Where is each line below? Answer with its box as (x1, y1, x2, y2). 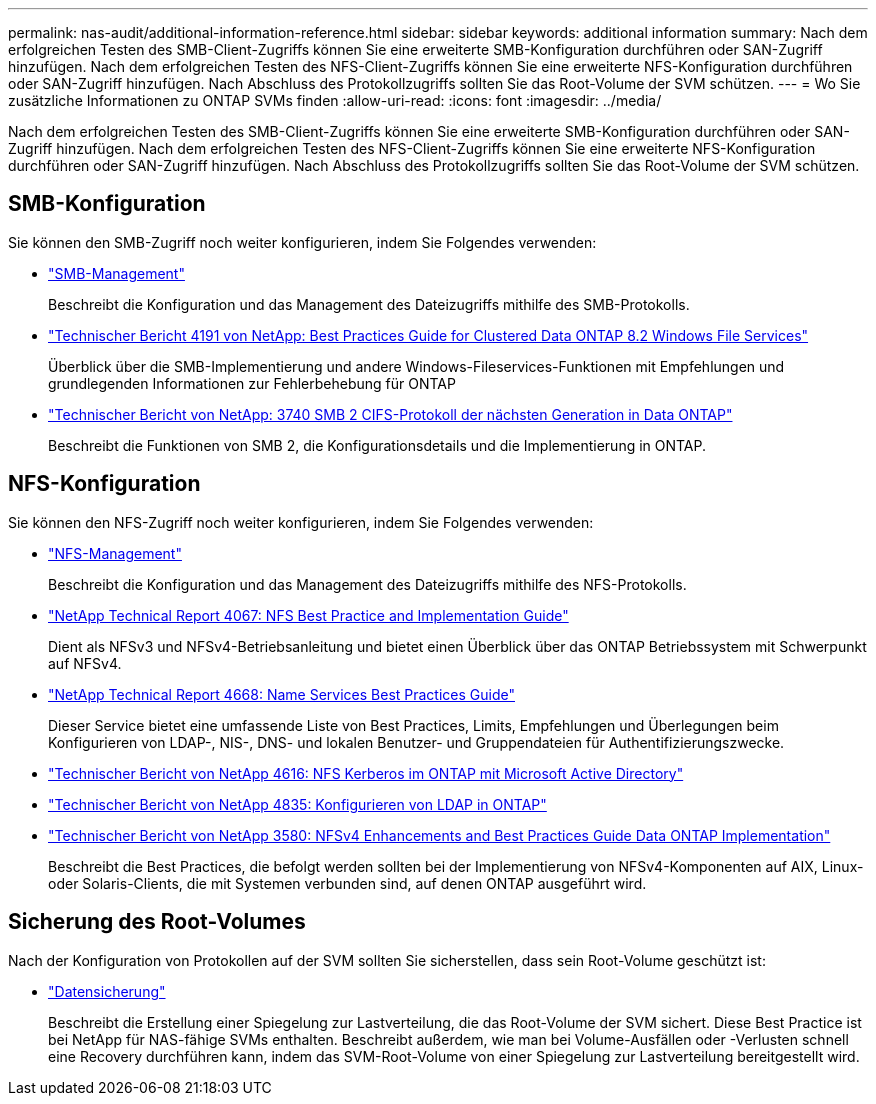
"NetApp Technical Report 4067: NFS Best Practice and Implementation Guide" (48, 606, 569, 624)
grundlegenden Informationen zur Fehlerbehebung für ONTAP (48, 374, 456, 392)
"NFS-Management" (48, 544, 182, 562)
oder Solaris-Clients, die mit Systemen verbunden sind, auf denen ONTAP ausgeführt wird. (48, 874, 647, 892)
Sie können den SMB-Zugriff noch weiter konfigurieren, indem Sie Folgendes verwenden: (8, 233, 597, 251)
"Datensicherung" (48, 982, 166, 1000)
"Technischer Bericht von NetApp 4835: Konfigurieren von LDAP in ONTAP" (48, 795, 547, 813)
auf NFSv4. (48, 654, 122, 672)
